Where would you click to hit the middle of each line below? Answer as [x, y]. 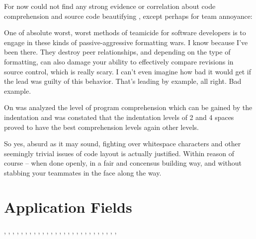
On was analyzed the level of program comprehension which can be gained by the [128, 107]
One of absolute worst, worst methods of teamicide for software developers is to [125, 32]
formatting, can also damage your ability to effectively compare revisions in [119, 61]
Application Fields [68, 207]
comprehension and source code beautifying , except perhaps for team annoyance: [128, 16]
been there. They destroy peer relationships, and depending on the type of [117, 52]
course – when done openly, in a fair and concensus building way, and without [123, 163]
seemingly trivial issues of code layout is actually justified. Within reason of [119, 153]
